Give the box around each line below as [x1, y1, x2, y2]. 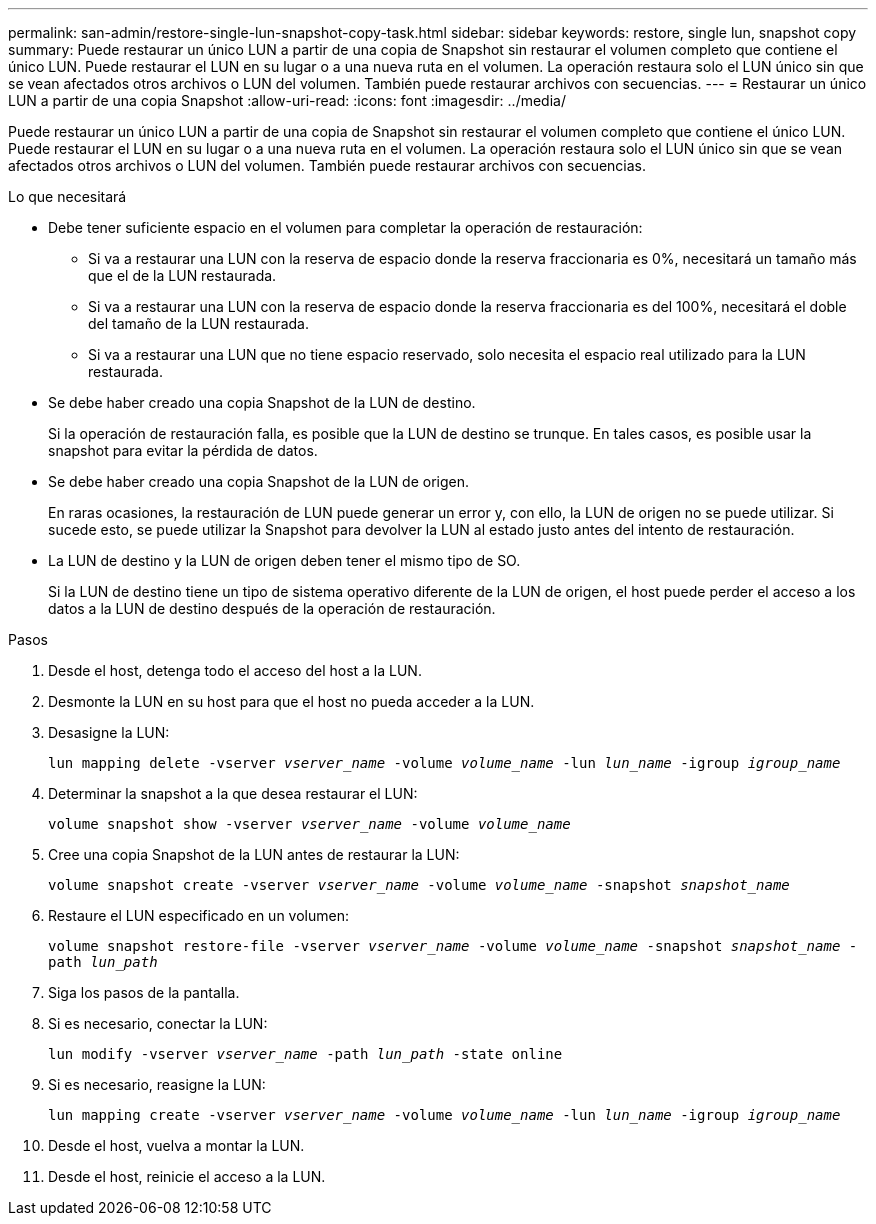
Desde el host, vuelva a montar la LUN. [48, 1137, 305, 1154]
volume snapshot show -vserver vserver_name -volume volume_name [48, 816, 571, 832]
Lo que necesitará [8, 188, 127, 205]
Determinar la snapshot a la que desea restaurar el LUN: [48, 785, 418, 802]
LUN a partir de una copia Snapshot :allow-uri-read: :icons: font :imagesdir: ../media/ [8, 92, 566, 109]
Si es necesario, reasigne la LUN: [48, 1076, 266, 1093]
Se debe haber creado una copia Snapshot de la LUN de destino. [48, 394, 476, 411]
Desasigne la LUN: [48, 724, 170, 741]
